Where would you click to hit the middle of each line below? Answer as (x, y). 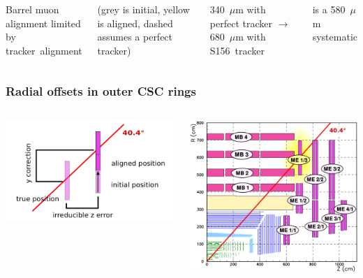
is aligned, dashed (135, 23)
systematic (335, 37)
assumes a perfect (135, 37)
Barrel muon (32, 9)
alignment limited (43, 23)
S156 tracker (237, 50)
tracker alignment (44, 50)
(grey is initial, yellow (143, 9)
